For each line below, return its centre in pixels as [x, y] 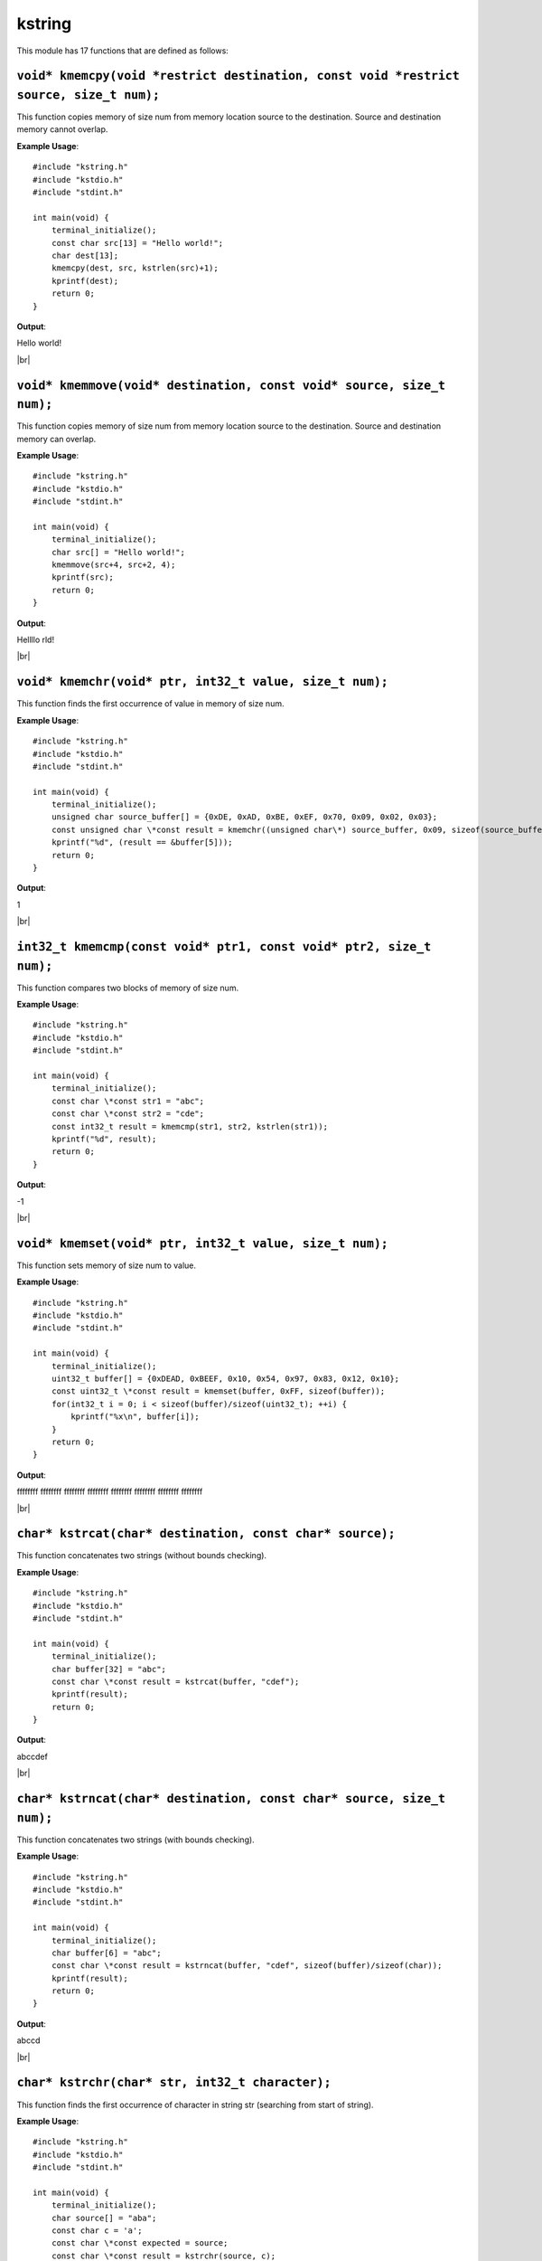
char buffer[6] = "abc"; [106, 1953]
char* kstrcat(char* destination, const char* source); [206, 1534]
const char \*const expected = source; [140, 2243]
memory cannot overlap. [62, 129]
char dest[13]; [85, 255]
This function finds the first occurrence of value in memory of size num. [150, 704]
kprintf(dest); [85, 281]
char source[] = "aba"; [104, 2218]
